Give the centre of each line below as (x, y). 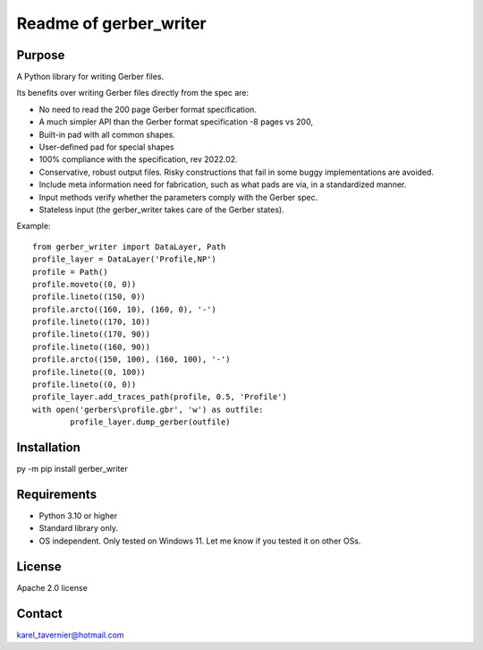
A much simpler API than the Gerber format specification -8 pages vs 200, (176, 122)
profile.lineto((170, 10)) (92, 322)
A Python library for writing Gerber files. (90, 77)
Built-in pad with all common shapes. (107, 134)
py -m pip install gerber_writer (72, 469)
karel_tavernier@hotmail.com (70, 635)
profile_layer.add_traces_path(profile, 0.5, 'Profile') (160, 397)
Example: (34, 226)
